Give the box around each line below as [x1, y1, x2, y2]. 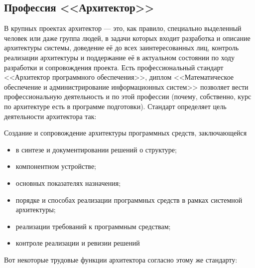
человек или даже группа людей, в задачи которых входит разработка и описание [4, 32, 251, 43]
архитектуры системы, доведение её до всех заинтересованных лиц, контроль [4, 42, 239, 53]
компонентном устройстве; [15, 161, 96, 171]
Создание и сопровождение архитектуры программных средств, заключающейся [4, 128, 247, 138]
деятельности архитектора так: [4, 111, 97, 121]
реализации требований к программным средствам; [15, 221, 171, 231]
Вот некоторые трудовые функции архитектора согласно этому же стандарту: [4, 254, 238, 265]
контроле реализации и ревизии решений [15, 238, 140, 248]
